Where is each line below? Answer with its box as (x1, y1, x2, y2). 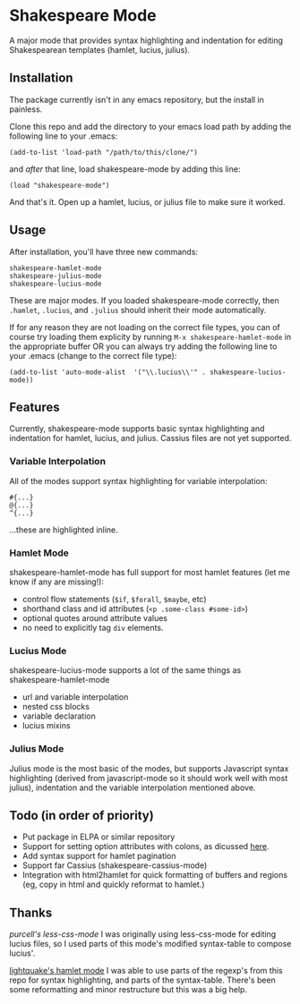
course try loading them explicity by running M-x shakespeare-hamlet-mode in (9, 331, 292, 342)
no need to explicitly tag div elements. (21, 622, 164, 633)
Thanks (9, 905, 53, 920)
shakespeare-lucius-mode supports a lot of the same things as (9, 665, 242, 676)
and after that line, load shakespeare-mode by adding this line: (9, 163, 241, 174)
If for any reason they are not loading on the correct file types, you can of (9, 321, 280, 332)
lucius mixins (21, 720, 71, 731)
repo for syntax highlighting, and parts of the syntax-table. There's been (9, 974, 276, 985)
